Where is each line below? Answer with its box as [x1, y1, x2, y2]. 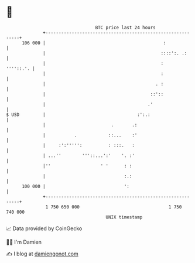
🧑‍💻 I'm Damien [6, 238, 42, 245]
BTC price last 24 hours [95, 25, 156, 30]
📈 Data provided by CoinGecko [6, 225, 83, 232]
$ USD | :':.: [6, 111, 150, 118]
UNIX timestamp [105, 214, 143, 220]
